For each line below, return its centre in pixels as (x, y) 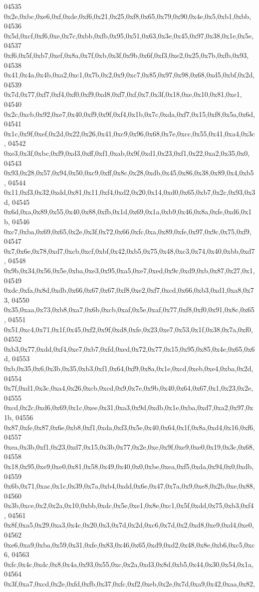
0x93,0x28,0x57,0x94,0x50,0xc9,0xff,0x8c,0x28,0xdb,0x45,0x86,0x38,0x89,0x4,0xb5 (129, 173)
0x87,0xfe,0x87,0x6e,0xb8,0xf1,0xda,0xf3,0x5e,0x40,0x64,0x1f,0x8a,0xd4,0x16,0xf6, (129, 427)
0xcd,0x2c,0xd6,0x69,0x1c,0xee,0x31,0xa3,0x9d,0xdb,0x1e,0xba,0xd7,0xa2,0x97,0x (129, 407)
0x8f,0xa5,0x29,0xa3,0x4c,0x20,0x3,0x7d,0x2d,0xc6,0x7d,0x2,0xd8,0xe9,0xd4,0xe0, (129, 525)
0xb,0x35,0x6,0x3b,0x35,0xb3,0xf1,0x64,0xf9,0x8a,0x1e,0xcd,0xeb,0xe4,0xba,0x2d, (129, 368)
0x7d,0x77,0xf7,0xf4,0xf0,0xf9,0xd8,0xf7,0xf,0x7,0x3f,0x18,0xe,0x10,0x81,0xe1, (123, 94)
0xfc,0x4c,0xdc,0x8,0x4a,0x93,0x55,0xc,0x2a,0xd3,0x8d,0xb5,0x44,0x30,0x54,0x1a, (129, 564)
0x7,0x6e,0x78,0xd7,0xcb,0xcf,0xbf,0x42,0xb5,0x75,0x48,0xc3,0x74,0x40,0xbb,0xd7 (129, 251)
